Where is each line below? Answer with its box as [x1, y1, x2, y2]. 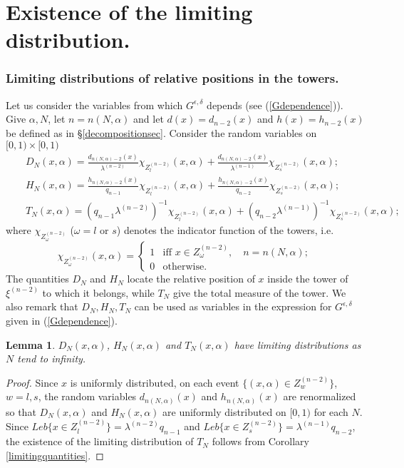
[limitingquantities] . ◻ [6, 447, 104, 462]
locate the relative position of [127, 271, 255, 286]
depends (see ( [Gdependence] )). [207, 97, 343, 112]
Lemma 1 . [6, 337, 56, 352]
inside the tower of [267, 271, 348, 286]
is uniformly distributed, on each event [70, 375, 239, 390]
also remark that [6, 299, 78, 314]
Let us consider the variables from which [6, 97, 183, 112]
